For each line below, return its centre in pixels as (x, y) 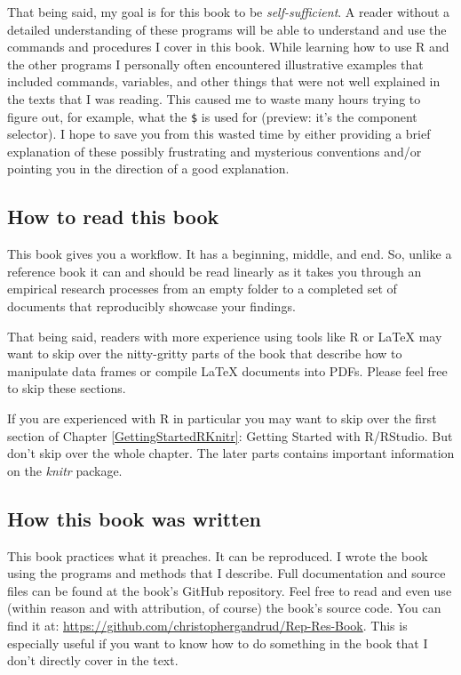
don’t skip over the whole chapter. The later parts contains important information (231, 453)
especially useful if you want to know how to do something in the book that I (218, 643)
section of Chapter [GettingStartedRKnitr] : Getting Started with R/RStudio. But (230, 435)
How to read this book (113, 217)
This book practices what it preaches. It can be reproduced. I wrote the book (218, 555)
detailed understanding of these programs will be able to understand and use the (227, 29)
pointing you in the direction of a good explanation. (148, 169)
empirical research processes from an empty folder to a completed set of (202, 289)
